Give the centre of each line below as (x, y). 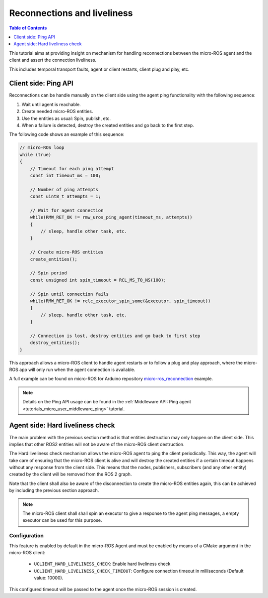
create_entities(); (54, 259)
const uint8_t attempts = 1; (66, 196)
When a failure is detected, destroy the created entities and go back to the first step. (108, 125)
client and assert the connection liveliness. (53, 60)
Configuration (27, 536)
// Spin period (48, 273)
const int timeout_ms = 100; (66, 175)
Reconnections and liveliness (71, 13)
